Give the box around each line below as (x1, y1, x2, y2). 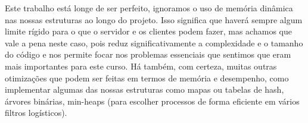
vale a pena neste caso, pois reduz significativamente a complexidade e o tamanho (5, 36, 303, 49)
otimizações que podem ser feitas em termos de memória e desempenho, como (5, 71, 289, 84)
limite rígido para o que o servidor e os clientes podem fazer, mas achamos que (5, 25, 292, 37)
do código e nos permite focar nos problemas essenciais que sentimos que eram (5, 48, 291, 61)
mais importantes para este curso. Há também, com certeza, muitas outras (5, 59, 277, 72)
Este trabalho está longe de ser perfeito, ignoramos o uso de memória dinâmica (5, 2, 293, 14)
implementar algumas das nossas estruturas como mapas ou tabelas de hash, (5, 83, 284, 96)
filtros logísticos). (5, 106, 67, 119)
